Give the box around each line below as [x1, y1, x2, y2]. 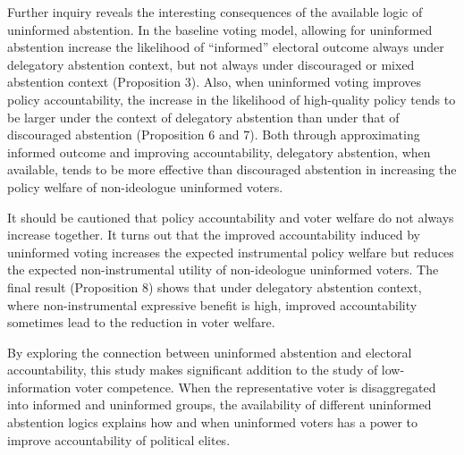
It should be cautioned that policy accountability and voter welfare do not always [7, 207, 454, 226]
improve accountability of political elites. [7, 430, 231, 449]
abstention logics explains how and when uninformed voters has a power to [7, 413, 418, 432]
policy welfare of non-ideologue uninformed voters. [7, 177, 283, 196]
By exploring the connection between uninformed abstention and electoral [7, 342, 412, 361]
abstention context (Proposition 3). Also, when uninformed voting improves [7, 72, 422, 91]
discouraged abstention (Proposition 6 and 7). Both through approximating [7, 125, 420, 144]
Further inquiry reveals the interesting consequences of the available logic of [7, 3, 423, 21]
